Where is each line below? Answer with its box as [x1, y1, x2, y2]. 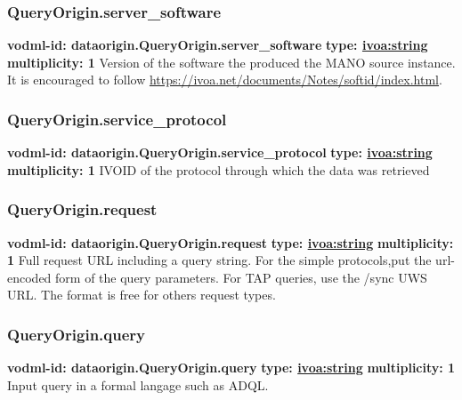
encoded [7, 268, 52, 286]
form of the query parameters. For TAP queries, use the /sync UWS [55, 268, 427, 286]
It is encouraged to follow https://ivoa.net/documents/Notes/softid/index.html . [7, 70, 442, 89]
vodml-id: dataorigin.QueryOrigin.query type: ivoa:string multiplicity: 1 [7, 358, 456, 377]
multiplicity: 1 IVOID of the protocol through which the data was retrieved [7, 160, 430, 179]
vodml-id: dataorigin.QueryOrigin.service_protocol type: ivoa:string [7, 143, 433, 162]
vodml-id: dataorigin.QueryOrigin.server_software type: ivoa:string [7, 36, 428, 54]
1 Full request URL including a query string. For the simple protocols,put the [7, 251, 432, 269]
